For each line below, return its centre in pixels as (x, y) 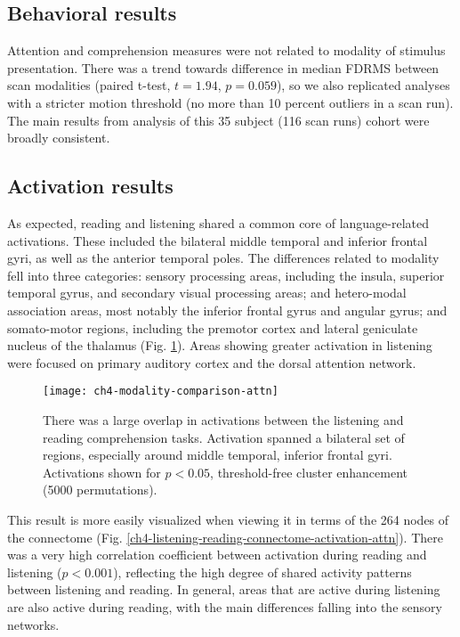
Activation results (90, 186)
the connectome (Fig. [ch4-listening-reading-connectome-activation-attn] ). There (225, 537)
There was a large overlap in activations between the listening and (223, 419)
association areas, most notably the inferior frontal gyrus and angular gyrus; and (227, 310)
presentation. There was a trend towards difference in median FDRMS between (223, 67)
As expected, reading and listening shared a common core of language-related (218, 222)
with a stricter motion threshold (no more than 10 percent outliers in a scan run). (230, 102)
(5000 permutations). (100, 490)
